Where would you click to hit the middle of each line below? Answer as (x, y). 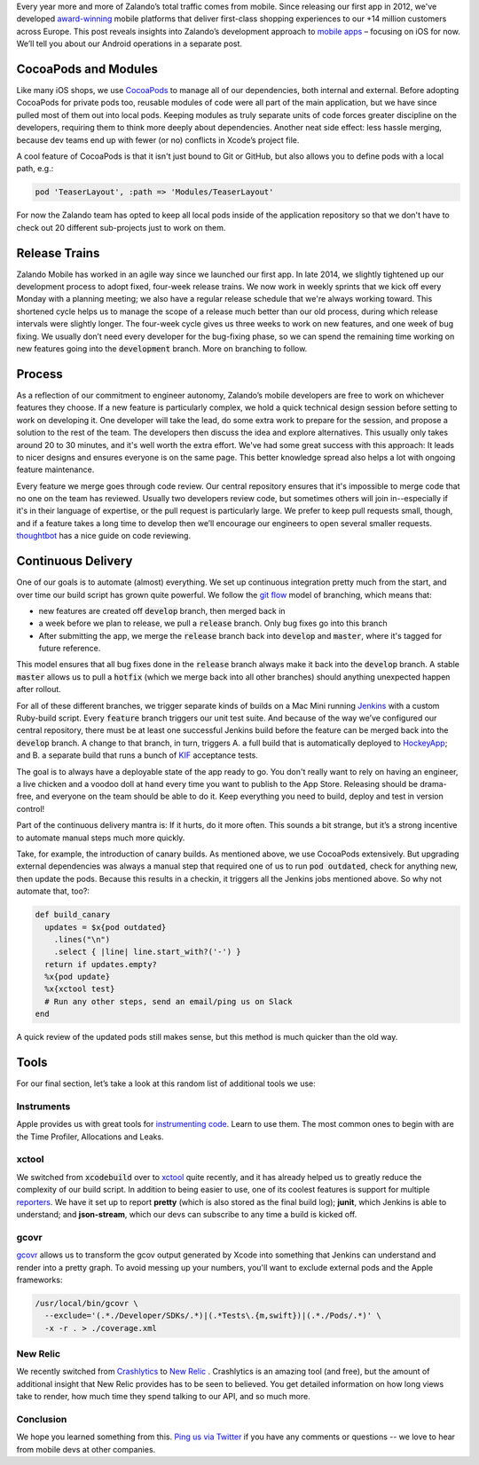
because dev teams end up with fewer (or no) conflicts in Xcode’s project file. (158, 140)
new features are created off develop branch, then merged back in (162, 610)
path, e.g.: (35, 169)
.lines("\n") (82, 939)
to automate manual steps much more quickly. (101, 838)
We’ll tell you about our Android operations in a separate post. (130, 43)
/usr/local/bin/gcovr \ (87, 1303)
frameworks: (39, 1280)
